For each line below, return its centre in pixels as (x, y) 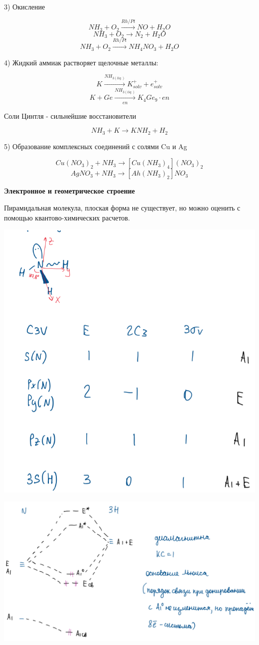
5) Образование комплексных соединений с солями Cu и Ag (96, 146)
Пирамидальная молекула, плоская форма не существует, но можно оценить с (122, 208)
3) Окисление (25, 6)
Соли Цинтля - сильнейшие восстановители (70, 115)
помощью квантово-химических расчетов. (67, 217)
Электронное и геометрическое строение (69, 191)
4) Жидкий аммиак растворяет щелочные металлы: (81, 62)
